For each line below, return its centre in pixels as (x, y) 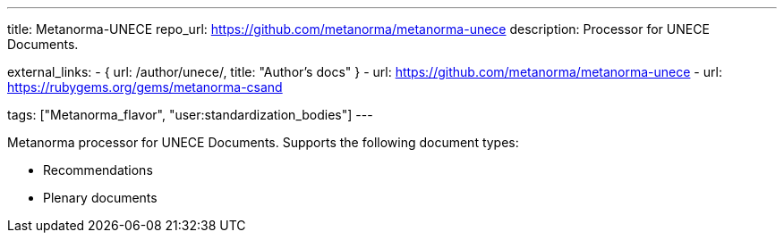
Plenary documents (100, 198)
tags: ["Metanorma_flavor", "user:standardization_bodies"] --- (190, 115)
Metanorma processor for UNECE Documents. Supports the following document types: (263, 142)
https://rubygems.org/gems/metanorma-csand (145, 87)
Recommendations (98, 170)
